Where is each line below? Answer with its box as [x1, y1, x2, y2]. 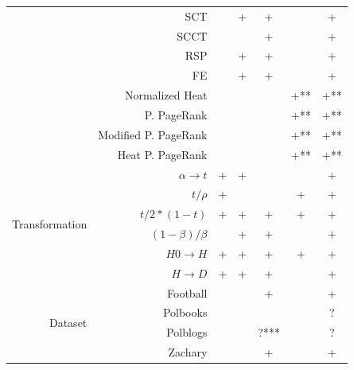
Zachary [168, 344, 208, 360]
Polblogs [166, 324, 208, 341]
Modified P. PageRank [98, 126, 208, 142]
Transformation [12, 215, 88, 232]
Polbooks [162, 304, 208, 321]
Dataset [49, 314, 88, 330]
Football [167, 284, 208, 301]
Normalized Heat [124, 87, 208, 103]
